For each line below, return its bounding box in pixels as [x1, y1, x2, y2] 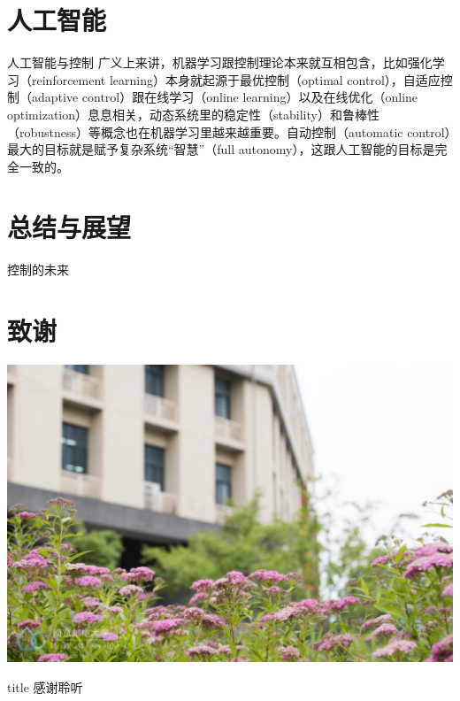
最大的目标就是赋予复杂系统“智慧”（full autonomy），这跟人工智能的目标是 [7, 140, 435, 158]
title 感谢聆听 [7, 677, 83, 696]
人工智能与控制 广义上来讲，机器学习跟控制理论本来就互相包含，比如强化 [7, 53, 433, 72]
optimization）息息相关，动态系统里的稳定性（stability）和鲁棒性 [7, 104, 379, 123]
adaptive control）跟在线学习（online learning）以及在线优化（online [31, 88, 418, 106]
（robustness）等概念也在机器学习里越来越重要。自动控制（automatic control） [7, 122, 451, 141]
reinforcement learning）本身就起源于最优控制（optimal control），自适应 [31, 70, 441, 89]
